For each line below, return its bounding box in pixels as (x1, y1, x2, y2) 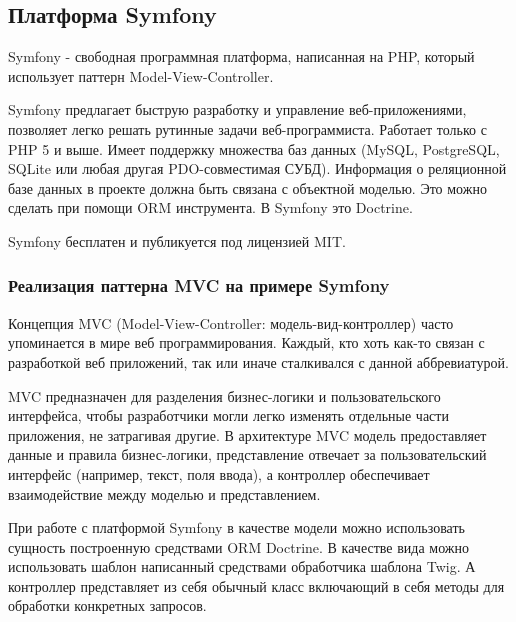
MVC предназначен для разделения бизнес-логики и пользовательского (8, 385, 441, 406)
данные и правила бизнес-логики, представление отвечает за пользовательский (8, 444, 487, 465)
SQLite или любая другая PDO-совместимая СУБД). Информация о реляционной (8, 158, 507, 179)
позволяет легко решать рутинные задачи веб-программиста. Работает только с (8, 118, 487, 139)
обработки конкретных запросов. (8, 595, 207, 616)
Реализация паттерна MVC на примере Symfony (8, 273, 390, 298)
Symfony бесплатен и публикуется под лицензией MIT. (8, 230, 346, 251)
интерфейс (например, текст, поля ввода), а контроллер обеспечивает (8, 463, 430, 484)
